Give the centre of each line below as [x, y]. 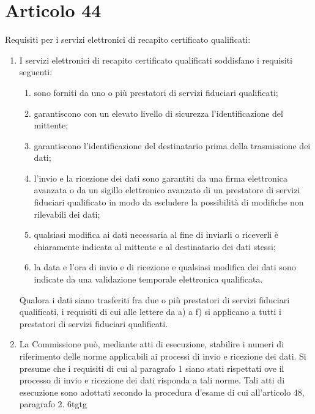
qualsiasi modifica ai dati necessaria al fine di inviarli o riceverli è [156, 235]
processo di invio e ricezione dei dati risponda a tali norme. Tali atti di [152, 380]
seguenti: [36, 72]
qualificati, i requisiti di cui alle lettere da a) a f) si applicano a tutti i [150, 312]
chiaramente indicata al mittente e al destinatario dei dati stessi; [155, 246]
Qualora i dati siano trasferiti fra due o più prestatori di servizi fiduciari [154, 299]
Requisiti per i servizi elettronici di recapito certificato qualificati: [128, 39]
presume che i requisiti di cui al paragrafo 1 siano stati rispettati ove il [152, 368]
